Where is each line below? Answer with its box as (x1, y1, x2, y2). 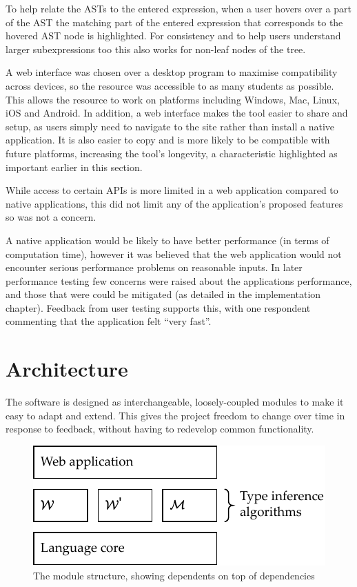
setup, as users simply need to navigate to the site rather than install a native (6, 119, 335, 133)
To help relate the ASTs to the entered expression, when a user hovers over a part (6, 1, 351, 15)
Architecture (6, 355, 128, 383)
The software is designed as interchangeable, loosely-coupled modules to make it (6, 395, 344, 409)
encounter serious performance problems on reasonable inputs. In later (6, 260, 303, 275)
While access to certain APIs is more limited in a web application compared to (6, 183, 338, 197)
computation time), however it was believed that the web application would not (6, 246, 342, 261)
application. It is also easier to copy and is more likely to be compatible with (6, 132, 330, 147)
